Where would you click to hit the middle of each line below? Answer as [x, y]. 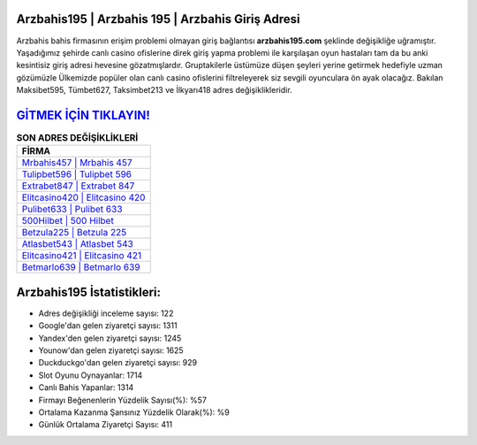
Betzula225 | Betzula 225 [74, 233]
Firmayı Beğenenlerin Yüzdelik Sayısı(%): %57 [123, 400]
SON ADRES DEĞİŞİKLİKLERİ [77, 138]
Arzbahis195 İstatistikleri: [89, 292]
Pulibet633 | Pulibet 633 [72, 210]
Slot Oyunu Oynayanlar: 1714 [91, 375]
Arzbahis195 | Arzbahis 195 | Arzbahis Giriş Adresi [158, 19]
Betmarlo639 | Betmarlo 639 [81, 267]
